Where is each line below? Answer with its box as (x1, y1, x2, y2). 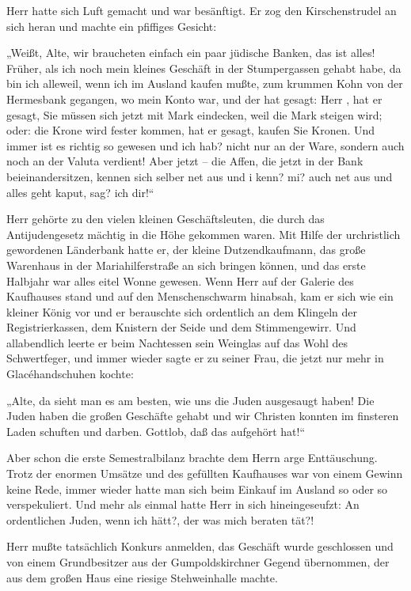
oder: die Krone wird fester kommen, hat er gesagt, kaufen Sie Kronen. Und (6, 122, 375, 138)
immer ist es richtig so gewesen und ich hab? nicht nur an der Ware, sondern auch (6, 137, 405, 153)
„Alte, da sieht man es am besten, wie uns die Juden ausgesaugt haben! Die (6, 392, 375, 408)
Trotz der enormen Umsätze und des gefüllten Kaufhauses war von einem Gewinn (6, 465, 403, 482)
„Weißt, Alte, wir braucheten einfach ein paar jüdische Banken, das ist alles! (6, 44, 375, 61)
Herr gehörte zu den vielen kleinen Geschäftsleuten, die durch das (6, 210, 325, 227)
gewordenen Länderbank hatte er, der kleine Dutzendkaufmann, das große (6, 241, 366, 258)
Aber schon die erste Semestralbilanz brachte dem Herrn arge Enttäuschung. (6, 449, 378, 466)
